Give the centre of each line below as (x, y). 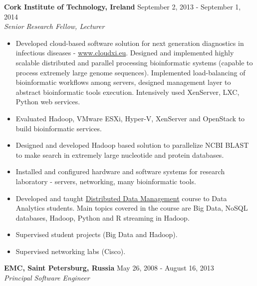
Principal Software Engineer (47, 278)
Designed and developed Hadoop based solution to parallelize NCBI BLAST (132, 145)
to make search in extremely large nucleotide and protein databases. (120, 154)
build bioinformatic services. (59, 128)
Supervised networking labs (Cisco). (71, 251)
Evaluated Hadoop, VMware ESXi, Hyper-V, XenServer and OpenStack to (130, 118)
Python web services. (48, 102)
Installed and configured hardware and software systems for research (120, 171)
